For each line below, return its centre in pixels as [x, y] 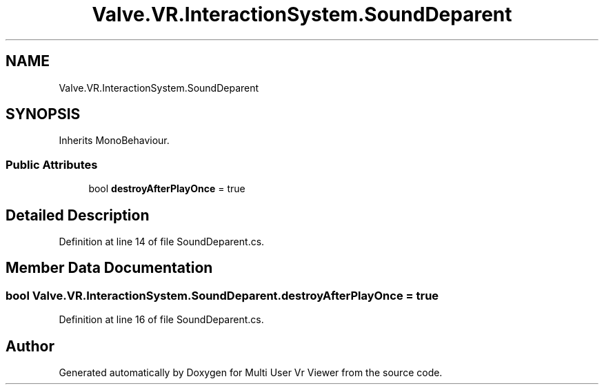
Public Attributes [52, 164]
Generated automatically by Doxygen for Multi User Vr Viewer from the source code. [251, 373]
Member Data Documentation [109, 268]
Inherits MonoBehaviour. [114, 141]
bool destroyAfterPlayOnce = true [167, 189]
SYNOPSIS [43, 114]
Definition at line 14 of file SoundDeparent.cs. [162, 242]
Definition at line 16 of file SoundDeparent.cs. [161, 320]
